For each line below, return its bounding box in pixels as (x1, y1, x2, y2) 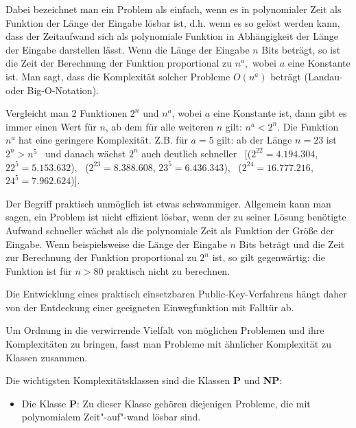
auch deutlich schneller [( (141, 146, 252, 160)
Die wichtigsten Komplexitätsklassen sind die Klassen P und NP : (5, 373, 283, 387)
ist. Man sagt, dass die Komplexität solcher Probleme (5, 69, 230, 83)
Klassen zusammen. (5, 350, 88, 364)
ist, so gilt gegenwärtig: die (212, 250, 325, 264)
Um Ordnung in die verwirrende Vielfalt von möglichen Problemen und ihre (5, 323, 324, 337)
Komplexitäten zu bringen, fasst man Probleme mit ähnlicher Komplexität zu (5, 337, 331, 351)
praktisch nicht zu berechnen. (106, 263, 230, 278)
